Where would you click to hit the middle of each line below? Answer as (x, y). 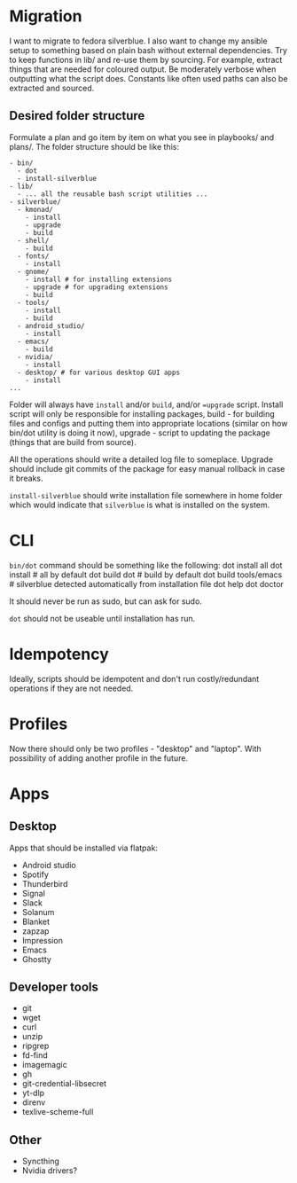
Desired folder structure (77, 116)
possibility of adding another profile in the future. (99, 758)
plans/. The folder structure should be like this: (94, 146)
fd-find (35, 1055)
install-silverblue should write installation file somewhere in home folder (146, 495)
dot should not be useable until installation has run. (102, 618)
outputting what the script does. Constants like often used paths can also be (148, 78)
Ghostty (36, 959)
